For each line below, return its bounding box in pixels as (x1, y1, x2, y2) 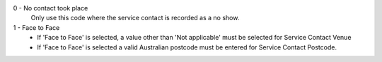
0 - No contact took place (13, 4, 88, 12)
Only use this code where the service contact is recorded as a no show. (30, 14, 240, 22)
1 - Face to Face (13, 23, 60, 31)
